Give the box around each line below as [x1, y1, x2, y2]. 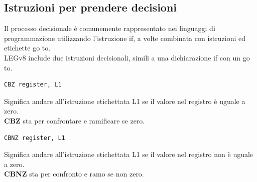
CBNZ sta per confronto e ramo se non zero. [4, 168, 144, 179]
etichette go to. [4, 42, 51, 53]
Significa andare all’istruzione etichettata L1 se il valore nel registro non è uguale [4, 149, 253, 159]
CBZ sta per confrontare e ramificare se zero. [4, 115, 145, 125]
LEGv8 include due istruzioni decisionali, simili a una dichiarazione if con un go [4, 52, 250, 62]
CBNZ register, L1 [4, 134, 65, 141]
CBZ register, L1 [4, 81, 62, 88]
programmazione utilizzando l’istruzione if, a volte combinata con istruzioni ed [4, 32, 245, 43]
